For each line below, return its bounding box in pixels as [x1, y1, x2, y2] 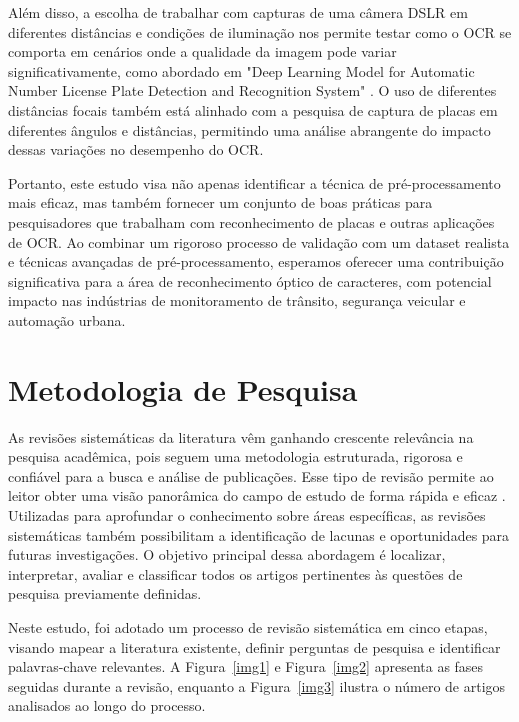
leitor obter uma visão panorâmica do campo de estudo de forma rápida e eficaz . [8, 485, 506, 506]
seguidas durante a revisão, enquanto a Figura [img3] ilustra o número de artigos [8, 675, 506, 696]
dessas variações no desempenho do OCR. [8, 139, 264, 160]
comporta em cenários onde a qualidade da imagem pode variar [8, 41, 397, 62]
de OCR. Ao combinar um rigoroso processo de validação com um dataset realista [8, 231, 510, 252]
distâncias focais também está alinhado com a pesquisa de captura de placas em [8, 99, 498, 120]
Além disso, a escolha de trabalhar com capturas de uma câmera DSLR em [8, 2, 468, 22]
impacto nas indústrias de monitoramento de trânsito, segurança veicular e [8, 290, 466, 311]
